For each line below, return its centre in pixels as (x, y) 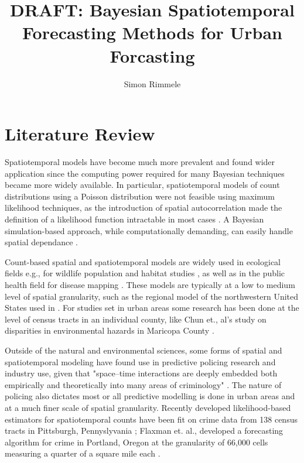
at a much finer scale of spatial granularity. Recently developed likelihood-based (148, 407)
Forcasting (152, 55)
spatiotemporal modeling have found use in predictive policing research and (140, 361)
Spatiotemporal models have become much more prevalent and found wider (140, 162)
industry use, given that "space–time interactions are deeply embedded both (141, 373)
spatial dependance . (41, 242)
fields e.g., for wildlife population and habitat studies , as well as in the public (145, 273)
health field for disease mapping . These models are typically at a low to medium (150, 284)
